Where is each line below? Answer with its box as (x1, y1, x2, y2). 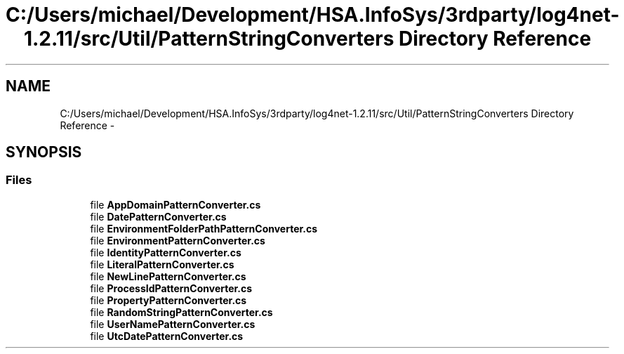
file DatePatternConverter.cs (90, 210, 227, 223)
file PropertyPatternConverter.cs (90, 294, 247, 306)
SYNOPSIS (6, 143, 82, 162)
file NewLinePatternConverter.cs (90, 270, 246, 282)
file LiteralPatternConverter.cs (90, 258, 234, 270)
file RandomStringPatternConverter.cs (90, 306, 273, 318)
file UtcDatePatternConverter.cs (90, 329, 244, 342)
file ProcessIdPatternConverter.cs (90, 282, 253, 294)
